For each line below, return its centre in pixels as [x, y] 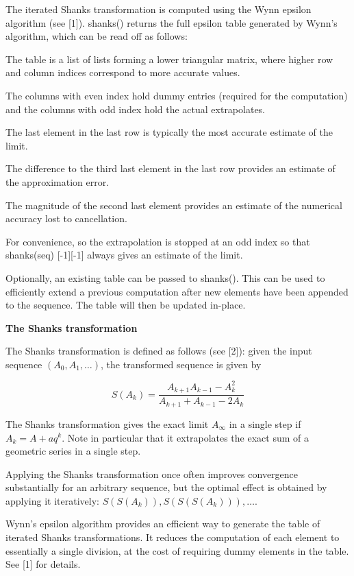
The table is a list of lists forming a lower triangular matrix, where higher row [169, 59]
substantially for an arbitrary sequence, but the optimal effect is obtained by [166, 487]
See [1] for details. [43, 564]
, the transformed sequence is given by [181, 364]
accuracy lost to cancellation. [66, 218]
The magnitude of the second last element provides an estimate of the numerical [174, 205]
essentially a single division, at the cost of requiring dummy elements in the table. [177, 550]
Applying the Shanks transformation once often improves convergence [152, 473]
